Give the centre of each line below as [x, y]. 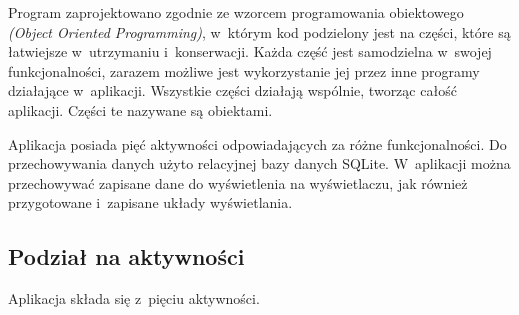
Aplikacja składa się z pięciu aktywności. [134, 298]
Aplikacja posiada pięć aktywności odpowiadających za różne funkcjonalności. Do [257, 143]
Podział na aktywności [126, 256]
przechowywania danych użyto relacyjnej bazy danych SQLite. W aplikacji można [259, 163]
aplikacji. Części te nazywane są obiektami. [140, 109]
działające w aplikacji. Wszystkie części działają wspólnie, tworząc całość [232, 90]
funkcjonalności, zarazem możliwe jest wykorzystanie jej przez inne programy [244, 70]
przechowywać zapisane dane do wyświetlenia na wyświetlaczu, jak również [238, 182]
